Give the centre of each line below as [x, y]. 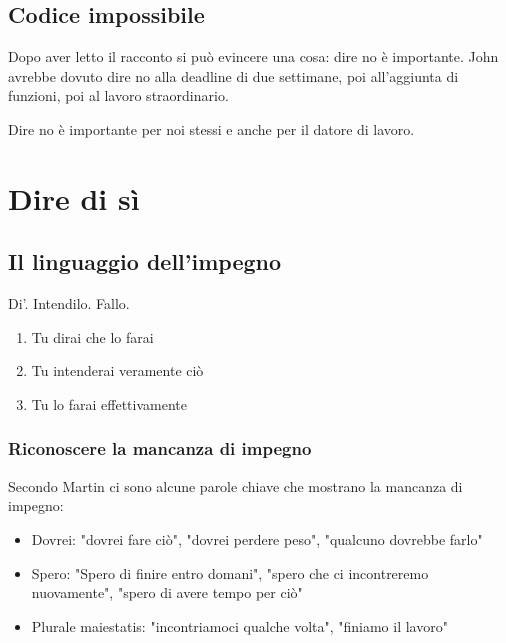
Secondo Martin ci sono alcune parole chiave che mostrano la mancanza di [235, 485]
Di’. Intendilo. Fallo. [69, 303]
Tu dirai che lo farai [92, 336]
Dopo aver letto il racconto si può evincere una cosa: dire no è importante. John [253, 56]
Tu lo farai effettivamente [109, 403]
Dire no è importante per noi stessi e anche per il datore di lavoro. [211, 128]
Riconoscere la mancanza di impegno [160, 448]
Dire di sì [74, 197]
